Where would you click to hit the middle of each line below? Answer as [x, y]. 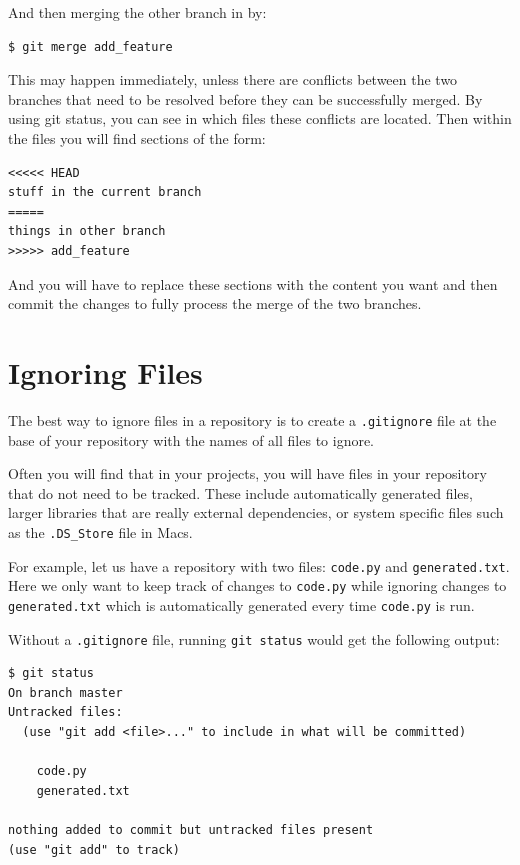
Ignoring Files [105, 371]
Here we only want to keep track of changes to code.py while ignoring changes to [257, 585]
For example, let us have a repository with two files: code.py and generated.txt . [259, 565]
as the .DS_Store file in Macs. [100, 531]
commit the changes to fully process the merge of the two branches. [215, 303]
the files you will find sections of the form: [137, 137]
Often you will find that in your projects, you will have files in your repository [247, 473]
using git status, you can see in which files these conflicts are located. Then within [260, 118]
